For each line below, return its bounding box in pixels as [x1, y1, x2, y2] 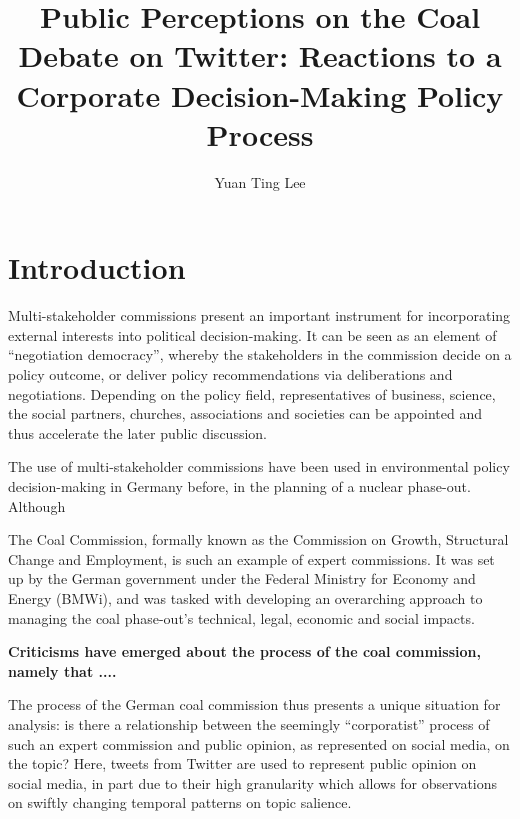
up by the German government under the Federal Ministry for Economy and [8, 568, 476, 589]
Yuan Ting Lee [214, 171, 306, 192]
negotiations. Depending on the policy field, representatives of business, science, [8, 383, 496, 404]
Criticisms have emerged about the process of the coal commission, [8, 641, 481, 662]
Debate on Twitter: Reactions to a [18, 35, 502, 76]
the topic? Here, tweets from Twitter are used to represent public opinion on [8, 753, 477, 774]
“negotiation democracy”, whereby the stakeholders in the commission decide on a [8, 344, 512, 365]
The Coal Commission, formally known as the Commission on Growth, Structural [8, 529, 509, 550]
